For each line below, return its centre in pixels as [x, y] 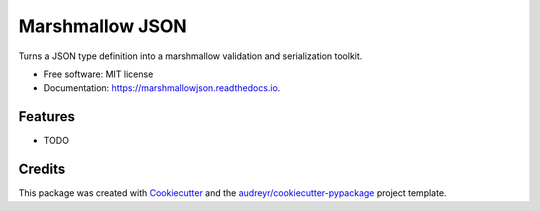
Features [46, 116]
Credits [42, 169]
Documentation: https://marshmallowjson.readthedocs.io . [162, 88]
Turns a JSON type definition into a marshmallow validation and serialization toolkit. [190, 56]
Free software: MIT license [98, 74]
